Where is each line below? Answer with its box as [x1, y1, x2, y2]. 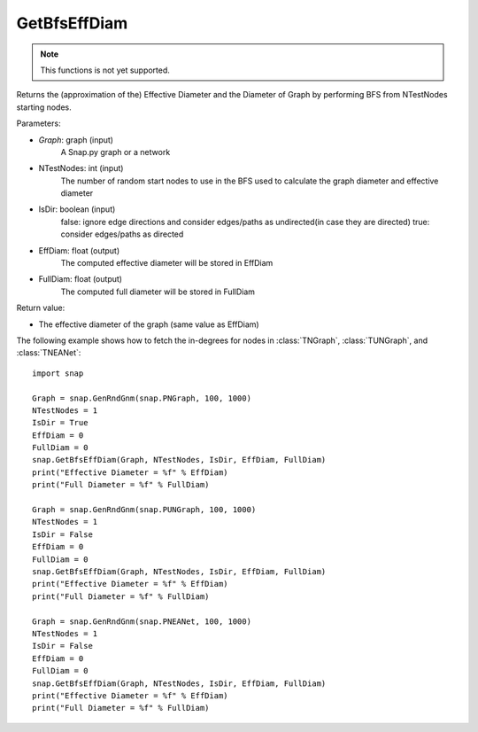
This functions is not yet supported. [40, 65, 170, 75]
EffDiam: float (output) [38, 245, 120, 256]
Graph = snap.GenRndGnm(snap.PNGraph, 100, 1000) [32, 393, 252, 403]
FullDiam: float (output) [38, 274, 123, 284]
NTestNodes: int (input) [38, 163, 124, 174]
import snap [32, 368, 84, 378]
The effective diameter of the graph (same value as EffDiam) [38, 319, 260, 330]
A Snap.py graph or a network [60, 146, 171, 157]
